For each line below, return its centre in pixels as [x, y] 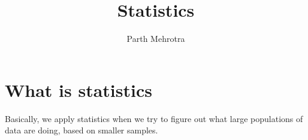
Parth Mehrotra [156, 39]
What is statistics [78, 89]
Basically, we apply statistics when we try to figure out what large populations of [154, 118]
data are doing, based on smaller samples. [81, 130]
